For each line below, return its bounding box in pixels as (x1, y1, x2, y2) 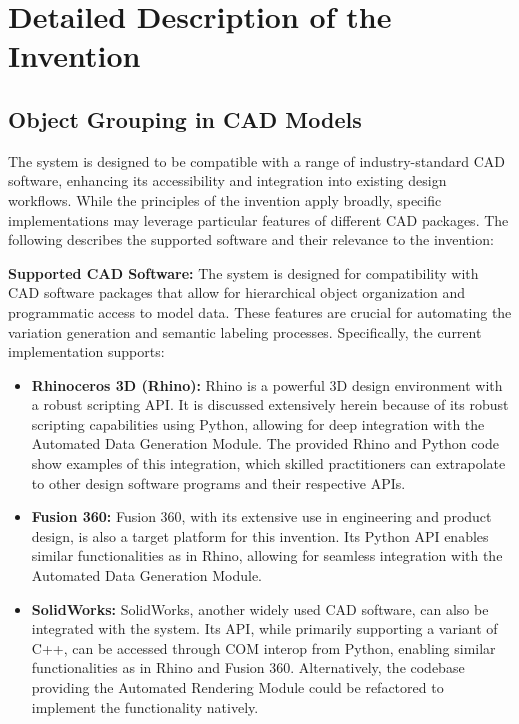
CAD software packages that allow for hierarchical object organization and (8, 282, 466, 303)
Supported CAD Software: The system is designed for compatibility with (8, 262, 479, 283)
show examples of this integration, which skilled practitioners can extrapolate (31, 453, 506, 474)
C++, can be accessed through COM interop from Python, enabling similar (31, 637, 496, 658)
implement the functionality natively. (31, 696, 259, 717)
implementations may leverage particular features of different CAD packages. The (8, 209, 509, 230)
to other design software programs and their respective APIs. (31, 472, 406, 493)
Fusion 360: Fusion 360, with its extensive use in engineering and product (31, 506, 492, 527)
